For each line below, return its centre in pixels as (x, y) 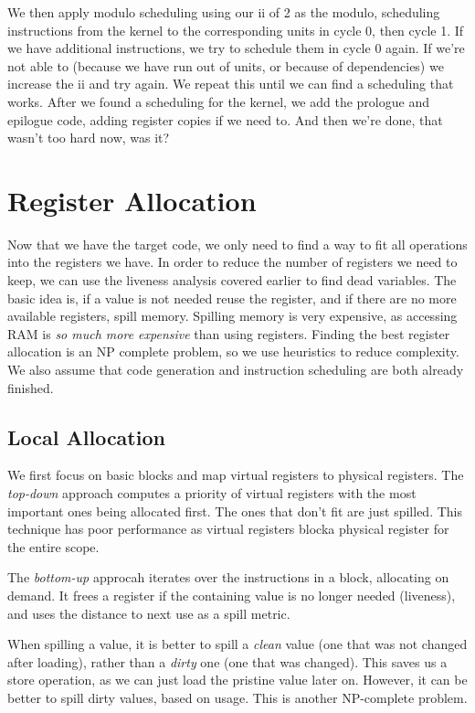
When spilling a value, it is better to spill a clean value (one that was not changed (237, 644)
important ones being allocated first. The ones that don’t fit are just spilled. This (235, 511)
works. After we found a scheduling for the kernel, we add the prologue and (218, 101)
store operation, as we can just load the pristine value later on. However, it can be (237, 680)
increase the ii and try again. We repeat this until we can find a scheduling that (231, 84)
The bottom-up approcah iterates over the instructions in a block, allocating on (228, 577)
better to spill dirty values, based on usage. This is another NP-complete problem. (237, 697)
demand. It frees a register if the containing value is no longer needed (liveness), (232, 595)
